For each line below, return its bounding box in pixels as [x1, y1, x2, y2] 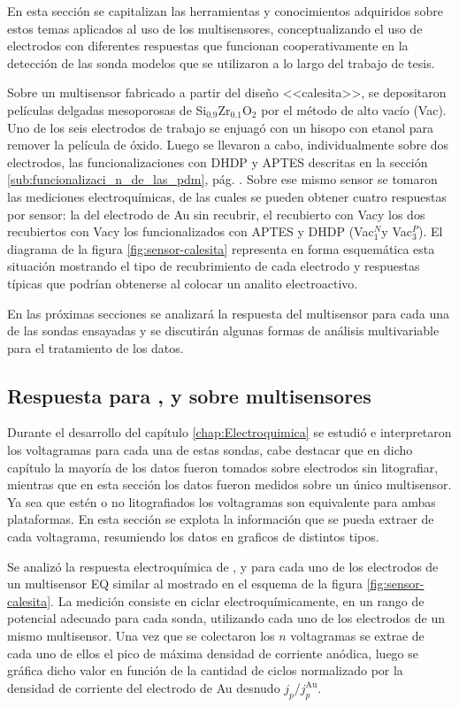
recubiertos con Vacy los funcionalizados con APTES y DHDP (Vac [7, 222, 374, 241]
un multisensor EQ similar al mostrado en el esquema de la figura [7, 574, 363, 593]
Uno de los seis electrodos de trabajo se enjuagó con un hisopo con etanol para [7, 118, 434, 136]
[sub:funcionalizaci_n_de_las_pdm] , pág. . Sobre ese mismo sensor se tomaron [7, 170, 438, 188]
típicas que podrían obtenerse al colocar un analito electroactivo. [7, 273, 358, 292]
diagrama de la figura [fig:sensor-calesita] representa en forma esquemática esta [7, 239, 435, 257]
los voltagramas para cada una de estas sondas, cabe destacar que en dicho [7, 441, 413, 459]
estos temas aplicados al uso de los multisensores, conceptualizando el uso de [7, 19, 423, 37]
